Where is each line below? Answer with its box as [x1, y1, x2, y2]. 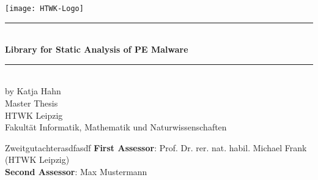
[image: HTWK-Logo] [5, 4, 84, 13]
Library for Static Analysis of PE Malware [5, 43, 188, 56]
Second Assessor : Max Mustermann [5, 165, 147, 178]
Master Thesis [5, 97, 58, 110]
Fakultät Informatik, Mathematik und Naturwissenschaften [5, 121, 227, 133]
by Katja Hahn [5, 84, 61, 97]
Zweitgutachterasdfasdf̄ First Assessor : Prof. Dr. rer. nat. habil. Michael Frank [5, 141, 307, 154]
